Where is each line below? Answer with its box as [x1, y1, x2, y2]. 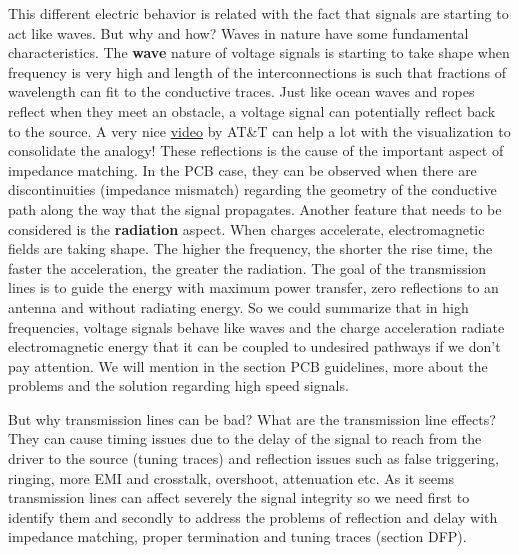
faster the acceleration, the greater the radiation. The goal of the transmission [8, 257, 487, 278]
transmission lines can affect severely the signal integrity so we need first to [8, 487, 470, 508]
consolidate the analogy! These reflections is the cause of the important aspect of [8, 140, 504, 161]
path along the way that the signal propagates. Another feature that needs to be [8, 198, 502, 219]
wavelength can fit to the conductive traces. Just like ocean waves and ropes [8, 81, 475, 102]
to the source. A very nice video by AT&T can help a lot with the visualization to [8, 120, 511, 141]
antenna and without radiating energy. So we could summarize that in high [8, 296, 469, 317]
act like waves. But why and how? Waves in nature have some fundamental [8, 22, 469, 43]
